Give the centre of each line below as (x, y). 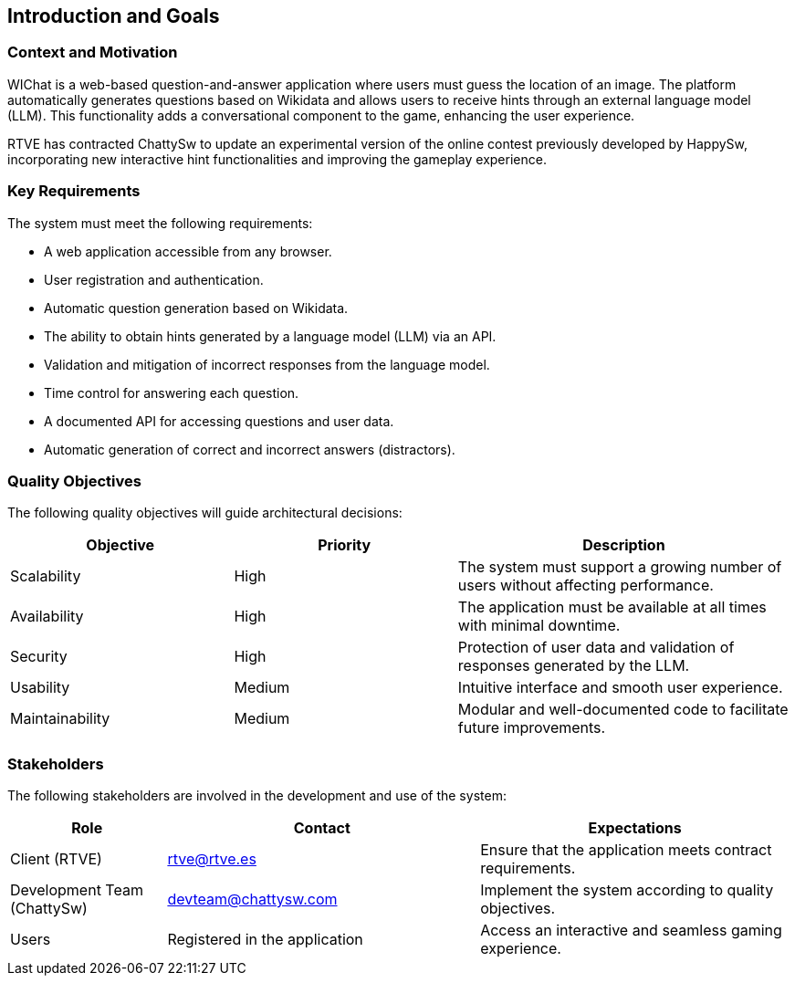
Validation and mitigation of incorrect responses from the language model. (267, 364)
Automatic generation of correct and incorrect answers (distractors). (250, 449)
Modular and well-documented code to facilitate (623, 710)
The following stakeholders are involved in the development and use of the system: (257, 796)
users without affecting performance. (586, 586)
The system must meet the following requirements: (160, 223)
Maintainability (60, 719)
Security (39, 657)
